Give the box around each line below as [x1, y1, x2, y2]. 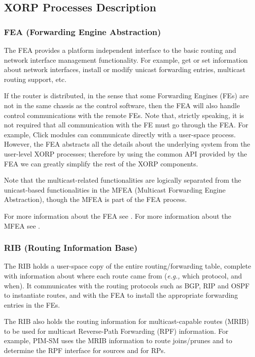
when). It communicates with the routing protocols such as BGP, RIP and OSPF [4, 280, 250, 290]
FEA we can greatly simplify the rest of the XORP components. [4, 158, 198, 168]
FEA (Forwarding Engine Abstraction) [4, 25, 161, 38]
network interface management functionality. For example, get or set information [4, 54, 248, 65]
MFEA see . [4, 220, 40, 231]
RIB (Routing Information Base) [4, 241, 138, 254]
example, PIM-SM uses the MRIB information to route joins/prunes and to [4, 335, 232, 346]
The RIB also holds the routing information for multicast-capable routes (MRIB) [4, 316, 249, 326]
